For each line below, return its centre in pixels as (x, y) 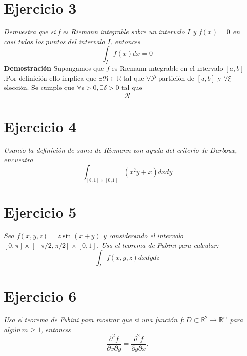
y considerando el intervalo (143, 235)
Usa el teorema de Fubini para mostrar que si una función (91, 320)
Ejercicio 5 (40, 212)
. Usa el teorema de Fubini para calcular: (157, 245)
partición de (176, 78)
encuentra (19, 159)
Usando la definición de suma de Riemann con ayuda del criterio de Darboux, (121, 150)
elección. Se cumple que (39, 87)
